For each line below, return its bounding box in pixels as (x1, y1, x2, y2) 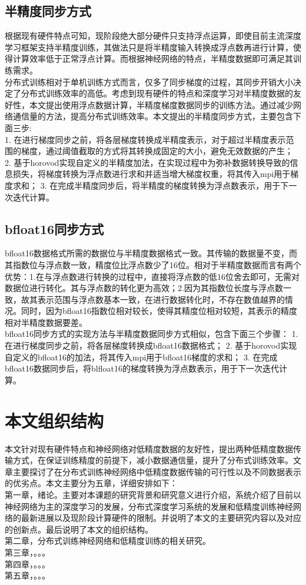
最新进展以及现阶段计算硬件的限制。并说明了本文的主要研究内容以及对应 (21, 512, 301, 524)
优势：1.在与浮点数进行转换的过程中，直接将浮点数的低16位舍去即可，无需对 (5, 270, 300, 282)
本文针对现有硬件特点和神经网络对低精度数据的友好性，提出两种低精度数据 (5, 442, 293, 454)
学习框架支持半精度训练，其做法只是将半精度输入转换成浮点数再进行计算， (5, 41, 293, 53)
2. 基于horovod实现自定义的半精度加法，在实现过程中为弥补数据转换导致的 (5, 156, 290, 168)
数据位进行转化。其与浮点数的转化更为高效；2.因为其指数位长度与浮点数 (5, 282, 283, 294)
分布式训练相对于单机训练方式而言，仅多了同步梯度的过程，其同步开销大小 (5, 75, 293, 88)
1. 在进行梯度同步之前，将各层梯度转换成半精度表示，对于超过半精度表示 (5, 133, 286, 145)
